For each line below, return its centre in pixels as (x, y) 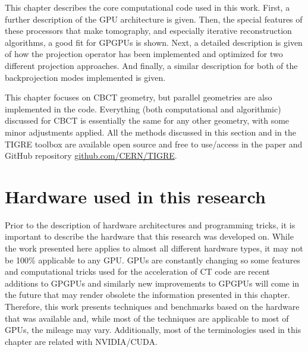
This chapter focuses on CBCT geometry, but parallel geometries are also (139, 97)
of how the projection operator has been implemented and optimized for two (144, 54)
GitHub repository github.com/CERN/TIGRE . (91, 155)
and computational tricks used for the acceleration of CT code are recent (137, 271)
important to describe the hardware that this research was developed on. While (149, 236)
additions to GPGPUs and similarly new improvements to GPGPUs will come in (152, 283)
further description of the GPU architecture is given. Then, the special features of (154, 19)
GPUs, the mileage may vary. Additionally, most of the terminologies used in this (153, 330)
